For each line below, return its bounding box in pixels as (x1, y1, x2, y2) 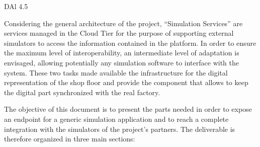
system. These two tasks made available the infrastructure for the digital (4, 67, 228, 78)
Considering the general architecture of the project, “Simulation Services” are (4, 18, 243, 28)
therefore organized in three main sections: (4, 133, 135, 144)
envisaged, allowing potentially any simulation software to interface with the (4, 57, 239, 67)
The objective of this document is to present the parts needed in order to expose (4, 104, 252, 114)
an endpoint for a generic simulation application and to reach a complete (4, 113, 229, 124)
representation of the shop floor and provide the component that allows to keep (4, 77, 248, 88)
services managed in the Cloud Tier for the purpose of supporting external (4, 28, 234, 38)
